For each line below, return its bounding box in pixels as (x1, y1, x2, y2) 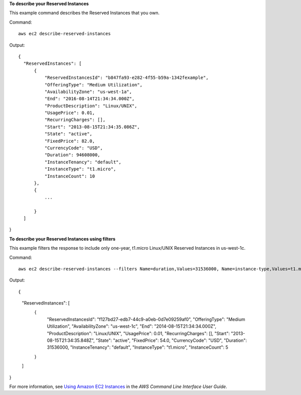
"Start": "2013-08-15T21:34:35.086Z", (44, 124, 140, 130)
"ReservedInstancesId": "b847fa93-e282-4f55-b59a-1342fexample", (44, 75, 209, 80)
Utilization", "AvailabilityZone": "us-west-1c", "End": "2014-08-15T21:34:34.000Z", (47, 323, 217, 329)
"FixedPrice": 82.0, (44, 138, 95, 144)
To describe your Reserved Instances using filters (9, 236, 115, 242)
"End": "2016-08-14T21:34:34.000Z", (44, 96, 135, 102)
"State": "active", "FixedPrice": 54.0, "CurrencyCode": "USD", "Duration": (95, 337, 247, 344)
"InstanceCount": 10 (44, 173, 95, 179)
